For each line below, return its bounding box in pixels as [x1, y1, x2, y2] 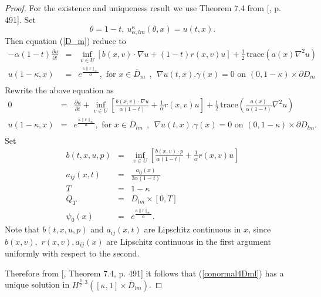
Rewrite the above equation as [5, 83, 114, 96]
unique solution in [5, 278, 70, 291]
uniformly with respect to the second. [5, 247, 140, 259]
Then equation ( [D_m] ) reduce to [5, 35, 126, 47]
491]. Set [5, 13, 36, 25]
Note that [5, 223, 40, 235]
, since [248, 223, 271, 235]
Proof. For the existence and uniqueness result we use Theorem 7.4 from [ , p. [5, 2, 281, 14]
